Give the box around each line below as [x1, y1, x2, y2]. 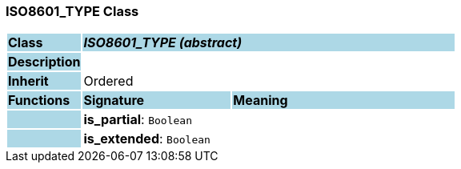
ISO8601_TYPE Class [6, 3, 139, 19]
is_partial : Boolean [83, 111, 192, 128]
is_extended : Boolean [83, 131, 210, 147]
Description [8, 54, 81, 70]
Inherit [8, 73, 49, 90]
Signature [83, 92, 145, 109]
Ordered [83, 73, 134, 90]
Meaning [233, 92, 288, 109]
